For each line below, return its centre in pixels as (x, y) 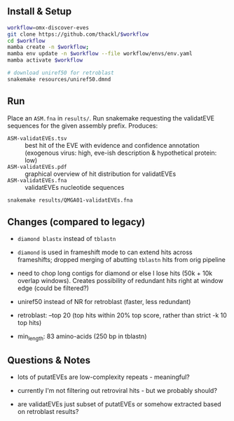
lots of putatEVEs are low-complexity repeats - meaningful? (104, 377)
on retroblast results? (48, 411)
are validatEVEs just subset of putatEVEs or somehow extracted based (119, 404)
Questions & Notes (49, 360)
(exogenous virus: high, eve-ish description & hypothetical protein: (121, 153)
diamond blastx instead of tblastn (67, 239)
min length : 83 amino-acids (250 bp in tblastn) (82, 337)
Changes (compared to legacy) (76, 222)
